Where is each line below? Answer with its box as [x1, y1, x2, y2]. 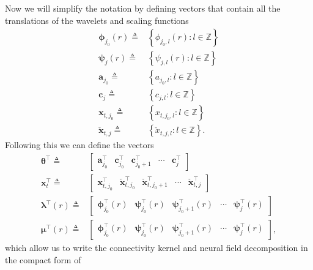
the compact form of [5, 253, 81, 266]
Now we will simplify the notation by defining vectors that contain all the [5, 2, 281, 14]
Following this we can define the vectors [5, 138, 154, 151]
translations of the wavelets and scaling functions [5, 13, 189, 26]
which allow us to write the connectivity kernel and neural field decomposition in [5, 241, 308, 254]
